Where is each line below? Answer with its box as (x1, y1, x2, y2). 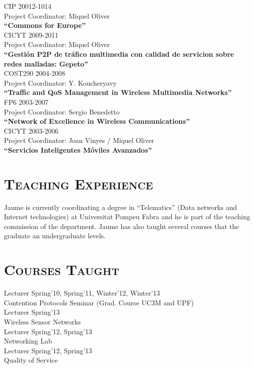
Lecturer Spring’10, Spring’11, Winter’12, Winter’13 (4, 288, 160, 298)
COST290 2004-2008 (4, 68, 66, 78)
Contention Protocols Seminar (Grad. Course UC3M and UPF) (4, 297, 194, 307)
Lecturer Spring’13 (4, 307, 60, 317)
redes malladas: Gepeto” (4, 58, 89, 69)
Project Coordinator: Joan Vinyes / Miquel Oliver (4, 135, 154, 145)
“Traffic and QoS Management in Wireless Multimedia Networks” (4, 87, 232, 97)
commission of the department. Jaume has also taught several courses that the (4, 221, 239, 231)
